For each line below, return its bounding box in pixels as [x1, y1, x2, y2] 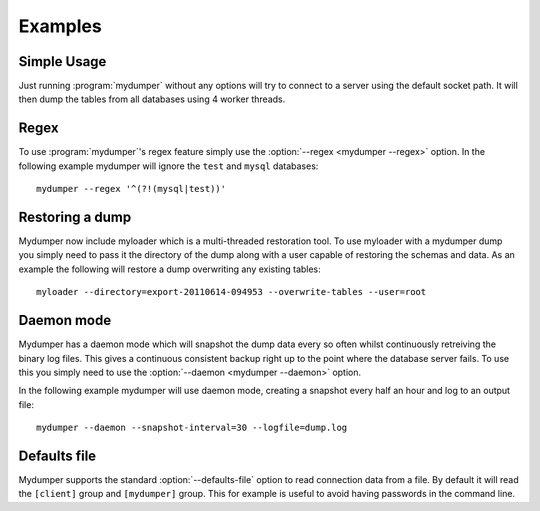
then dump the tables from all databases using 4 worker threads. [18, 93, 286, 105]
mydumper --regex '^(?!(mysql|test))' [36, 183, 227, 195]
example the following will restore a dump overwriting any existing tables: [18, 263, 322, 275]
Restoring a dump [18, 208, 132, 225]
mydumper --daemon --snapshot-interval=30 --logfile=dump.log [36, 422, 348, 434]
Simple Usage [18, 53, 107, 70]
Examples [18, 15, 102, 37]
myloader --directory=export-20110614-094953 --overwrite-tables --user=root [36, 286, 427, 298]
